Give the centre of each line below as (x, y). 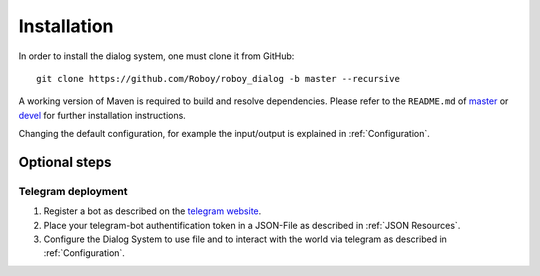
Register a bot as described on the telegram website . (152, 211)
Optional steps (65, 161)
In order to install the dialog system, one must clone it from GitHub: (156, 56)
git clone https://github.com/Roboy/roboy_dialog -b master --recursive (218, 78)
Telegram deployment (73, 191)
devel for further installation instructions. (102, 115)
